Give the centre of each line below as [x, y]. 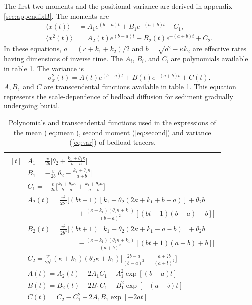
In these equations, [33, 49]
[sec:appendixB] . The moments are [57, 16]
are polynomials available [210, 58]
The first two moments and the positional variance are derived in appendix [118, 6]
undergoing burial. [32, 106]
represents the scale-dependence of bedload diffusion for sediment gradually [119, 96]
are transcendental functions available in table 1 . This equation [140, 86]
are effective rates [220, 49]
